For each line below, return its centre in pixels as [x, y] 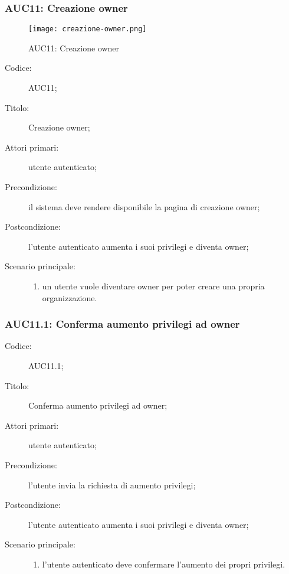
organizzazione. [70, 297]
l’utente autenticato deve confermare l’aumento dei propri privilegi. [164, 564]
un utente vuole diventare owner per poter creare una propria [153, 286]
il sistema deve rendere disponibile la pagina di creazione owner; [144, 206]
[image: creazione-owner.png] [88, 29]
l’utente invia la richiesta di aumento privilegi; [112, 485]
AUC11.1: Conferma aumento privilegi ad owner [122, 324]
